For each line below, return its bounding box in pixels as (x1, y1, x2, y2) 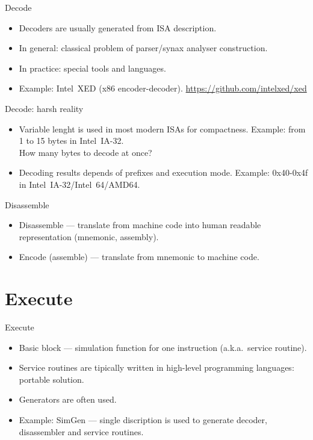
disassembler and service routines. (19, 425, 144, 438)
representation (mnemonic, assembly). (19, 230, 159, 243)
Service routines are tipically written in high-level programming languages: (19, 361, 294, 374)
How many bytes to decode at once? (19, 146, 152, 158)
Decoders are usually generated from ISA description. (19, 21, 217, 34)
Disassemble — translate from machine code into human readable (19, 218, 261, 231)
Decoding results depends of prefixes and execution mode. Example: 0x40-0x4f (19, 166, 308, 179)
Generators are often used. (19, 393, 117, 406)
